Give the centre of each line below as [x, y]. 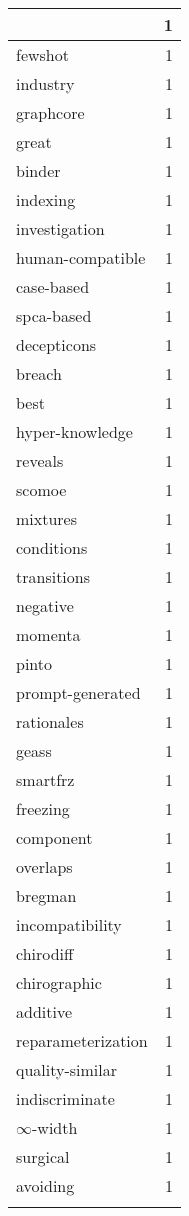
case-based [53, 286]
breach [39, 373]
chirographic [59, 982]
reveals [40, 460]
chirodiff [45, 953]
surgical [43, 1156]
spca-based [54, 315]
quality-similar [67, 1069]
